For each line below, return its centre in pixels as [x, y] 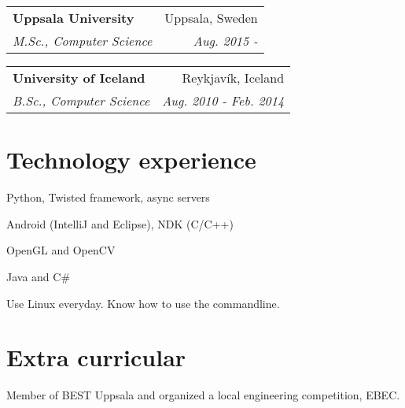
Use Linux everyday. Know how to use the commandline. [143, 303]
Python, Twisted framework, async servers [108, 197]
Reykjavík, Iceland [233, 78]
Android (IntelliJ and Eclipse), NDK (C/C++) [120, 223]
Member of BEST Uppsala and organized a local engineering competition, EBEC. [203, 395]
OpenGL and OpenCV [61, 250]
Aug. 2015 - [225, 41]
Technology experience [131, 159]
